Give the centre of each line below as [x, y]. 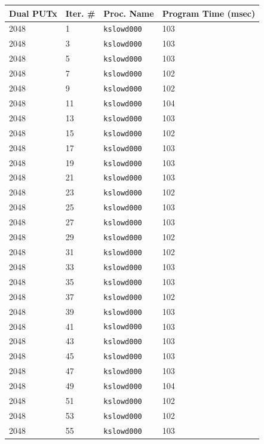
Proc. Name [129, 13]
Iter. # [80, 13]
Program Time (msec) [209, 13]
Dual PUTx [33, 13]
